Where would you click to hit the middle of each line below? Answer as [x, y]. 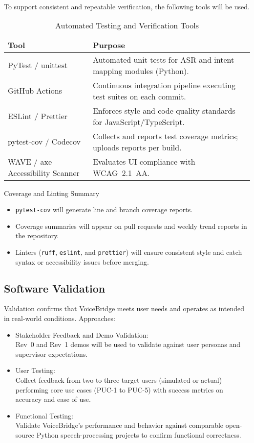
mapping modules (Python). [141, 71]
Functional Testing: [44, 415]
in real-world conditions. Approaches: [60, 318]
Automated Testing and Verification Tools [127, 25]
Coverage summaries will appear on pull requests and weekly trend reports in [131, 226]
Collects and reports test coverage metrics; [165, 136]
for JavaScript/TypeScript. [138, 122]
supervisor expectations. [52, 354]
